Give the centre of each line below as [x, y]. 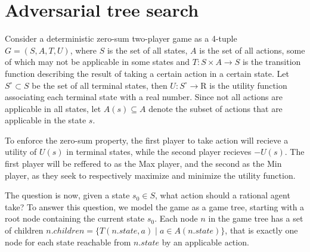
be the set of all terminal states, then [100, 85]
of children [24, 230]
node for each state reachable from [68, 242]
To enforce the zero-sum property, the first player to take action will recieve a [147, 140]
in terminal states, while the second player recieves [159, 152]
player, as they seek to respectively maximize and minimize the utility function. [150, 175]
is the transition [272, 62]
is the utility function [248, 85]
